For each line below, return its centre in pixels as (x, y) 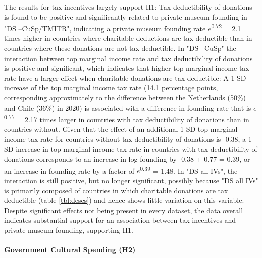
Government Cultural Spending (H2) (70, 250)
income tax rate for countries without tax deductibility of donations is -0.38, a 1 (128, 139)
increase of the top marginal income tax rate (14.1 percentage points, (111, 88)
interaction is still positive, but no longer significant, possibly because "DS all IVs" (131, 180)
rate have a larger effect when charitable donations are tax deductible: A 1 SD (125, 78)
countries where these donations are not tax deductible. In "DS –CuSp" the (120, 48)
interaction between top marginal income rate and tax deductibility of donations (128, 58)
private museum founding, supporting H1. (69, 230)
